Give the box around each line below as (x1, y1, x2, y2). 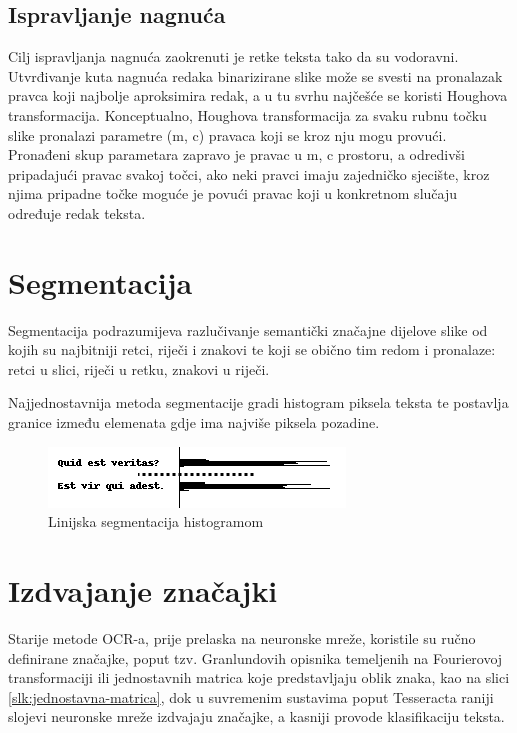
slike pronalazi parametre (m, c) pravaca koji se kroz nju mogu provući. (8, 124, 447, 145)
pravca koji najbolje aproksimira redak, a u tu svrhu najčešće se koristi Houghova (8, 85, 508, 106)
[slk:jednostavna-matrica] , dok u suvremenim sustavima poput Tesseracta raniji (8, 686, 494, 707)
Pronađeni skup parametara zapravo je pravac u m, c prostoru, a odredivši (8, 144, 465, 165)
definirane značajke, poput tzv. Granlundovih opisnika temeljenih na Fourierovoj (8, 647, 503, 668)
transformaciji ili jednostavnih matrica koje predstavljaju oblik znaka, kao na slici (8, 667, 510, 688)
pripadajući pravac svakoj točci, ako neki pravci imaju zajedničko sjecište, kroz (8, 163, 490, 184)
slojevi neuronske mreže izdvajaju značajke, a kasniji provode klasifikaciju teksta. (8, 706, 505, 727)
